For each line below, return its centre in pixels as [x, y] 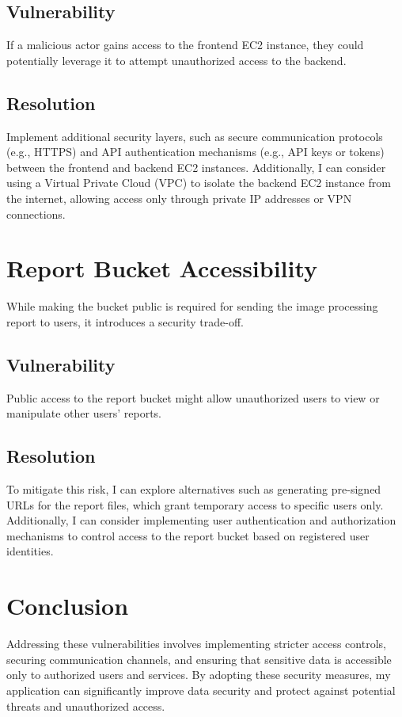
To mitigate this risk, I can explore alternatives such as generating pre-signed [194, 489]
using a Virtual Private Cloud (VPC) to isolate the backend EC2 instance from [199, 183]
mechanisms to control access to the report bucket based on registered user [188, 535]
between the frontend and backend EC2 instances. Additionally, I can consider [196, 167]
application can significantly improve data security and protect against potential [201, 690]
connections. [36, 214]
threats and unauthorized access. [86, 706]
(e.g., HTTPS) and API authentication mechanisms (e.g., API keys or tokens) [195, 152]
